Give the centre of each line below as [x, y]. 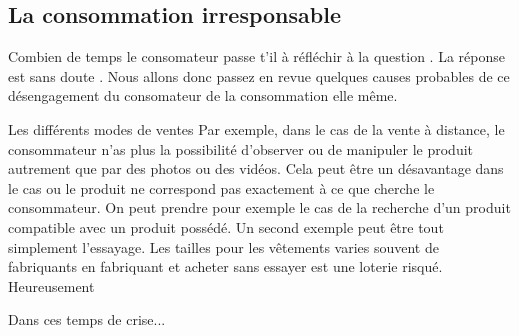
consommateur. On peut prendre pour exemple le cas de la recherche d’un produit [259, 207]
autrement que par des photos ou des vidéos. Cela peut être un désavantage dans [256, 168]
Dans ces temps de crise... [87, 319]
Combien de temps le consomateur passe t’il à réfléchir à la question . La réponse [256, 56]
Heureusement [51, 285]
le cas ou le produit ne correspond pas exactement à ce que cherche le [221, 187]
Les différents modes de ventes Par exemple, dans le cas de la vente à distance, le [256, 128]
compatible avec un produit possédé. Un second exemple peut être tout [226, 226]
